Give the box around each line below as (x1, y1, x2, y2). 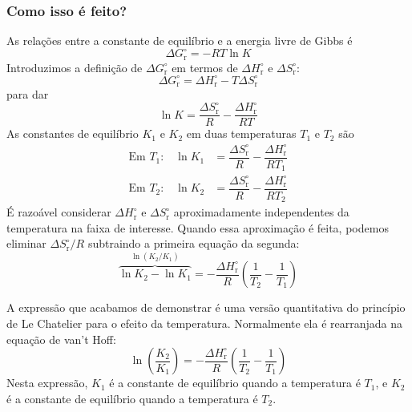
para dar (6, 86, 49, 103)
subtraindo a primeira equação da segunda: (87, 235, 300, 252)
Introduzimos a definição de (6, 59, 143, 75)
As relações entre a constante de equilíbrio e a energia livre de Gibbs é (6, 32, 353, 49)
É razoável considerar (6, 204, 111, 220)
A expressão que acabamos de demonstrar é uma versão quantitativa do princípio (6, 299, 406, 316)
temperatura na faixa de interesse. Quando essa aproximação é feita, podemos (6, 219, 389, 236)
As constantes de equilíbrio (6, 125, 139, 142)
